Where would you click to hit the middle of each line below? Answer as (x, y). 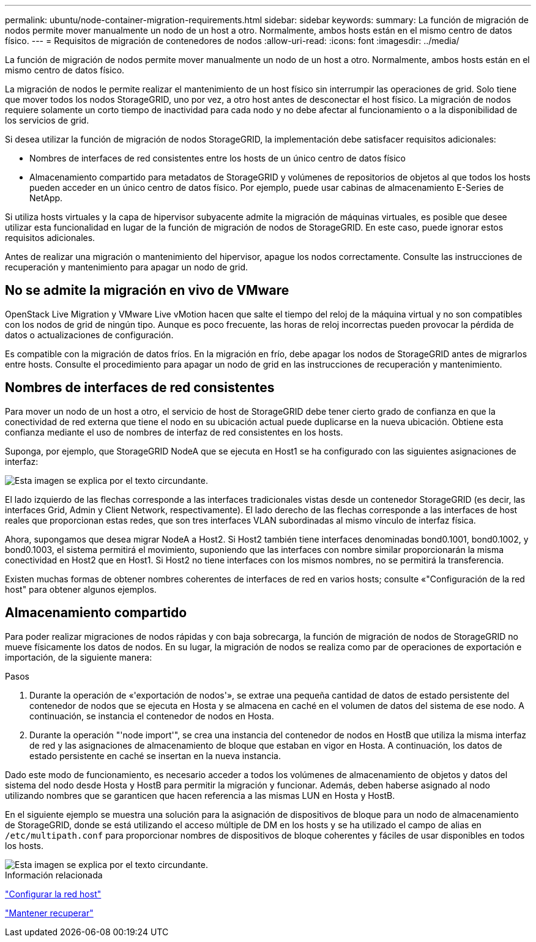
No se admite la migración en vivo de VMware (147, 291)
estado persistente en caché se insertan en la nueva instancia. (155, 755)
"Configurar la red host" (53, 894)
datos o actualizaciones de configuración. (89, 335)
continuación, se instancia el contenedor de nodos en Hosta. (152, 716)
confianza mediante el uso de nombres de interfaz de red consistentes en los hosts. (174, 432)
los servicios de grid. (47, 120)
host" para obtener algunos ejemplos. (81, 589)
